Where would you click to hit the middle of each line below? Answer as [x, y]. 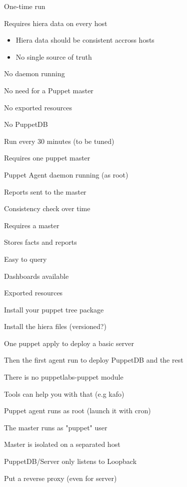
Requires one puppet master [47, 158]
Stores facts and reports [40, 242]
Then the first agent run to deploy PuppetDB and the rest [94, 360]
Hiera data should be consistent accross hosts [85, 40]
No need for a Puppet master [49, 90]
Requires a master [32, 225]
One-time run [25, 6]
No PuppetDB [26, 124]
